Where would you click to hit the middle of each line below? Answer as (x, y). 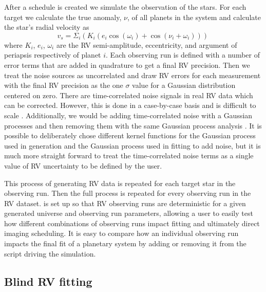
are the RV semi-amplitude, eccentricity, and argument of (147, 44)
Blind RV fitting (48, 281)
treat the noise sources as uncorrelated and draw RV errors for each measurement (132, 75)
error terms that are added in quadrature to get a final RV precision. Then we (127, 65)
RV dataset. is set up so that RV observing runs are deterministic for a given (125, 203)
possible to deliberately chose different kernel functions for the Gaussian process (130, 135)
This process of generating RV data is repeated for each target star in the (120, 183)
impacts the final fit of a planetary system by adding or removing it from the (125, 243)
